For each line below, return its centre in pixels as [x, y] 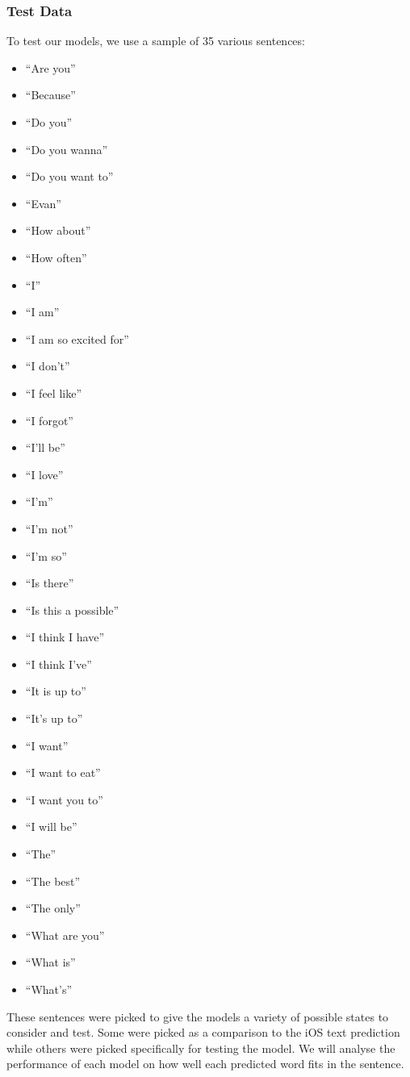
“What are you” [65, 935]
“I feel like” [53, 392]
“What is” [50, 962]
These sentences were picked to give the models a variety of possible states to [198, 1016]
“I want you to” [64, 799]
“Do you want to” [69, 176]
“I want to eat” [63, 772]
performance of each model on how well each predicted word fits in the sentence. [205, 1064]
